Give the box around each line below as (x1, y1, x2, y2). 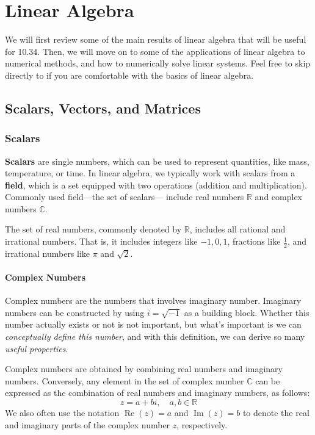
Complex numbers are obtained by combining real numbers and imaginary (5, 362, 283, 375)
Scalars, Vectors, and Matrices (5, 98, 201, 117)
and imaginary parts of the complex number (5, 418, 170, 431)
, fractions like (227, 235, 281, 248)
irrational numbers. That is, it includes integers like (5, 235, 198, 248)
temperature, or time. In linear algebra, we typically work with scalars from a (5, 167, 295, 179)
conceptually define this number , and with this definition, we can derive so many (5, 330, 305, 343)
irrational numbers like (5, 246, 90, 259)
